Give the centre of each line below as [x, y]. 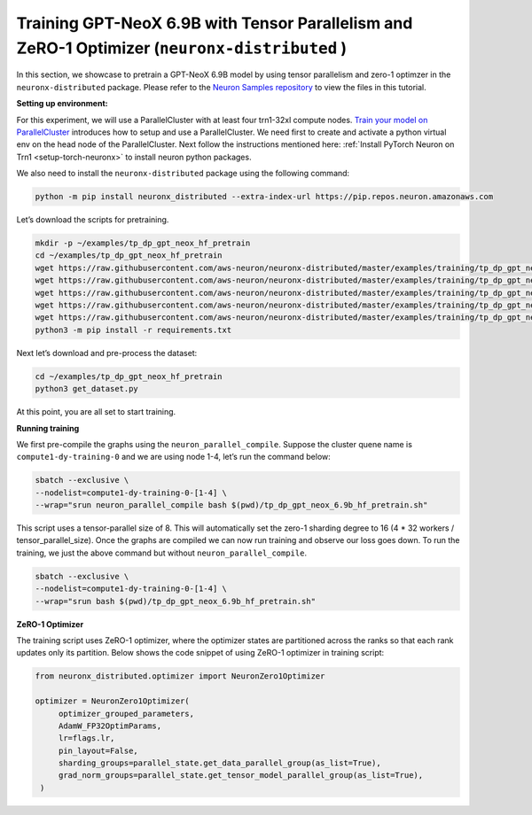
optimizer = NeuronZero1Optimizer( [112, 701]
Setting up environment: [62, 104]
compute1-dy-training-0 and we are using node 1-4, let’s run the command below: [174, 457]
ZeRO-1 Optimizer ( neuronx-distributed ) [182, 48]
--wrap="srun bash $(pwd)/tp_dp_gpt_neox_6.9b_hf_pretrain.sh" [176, 601]
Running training [48, 428]
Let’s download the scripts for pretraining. [93, 220]
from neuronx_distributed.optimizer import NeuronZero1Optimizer [180, 676]
